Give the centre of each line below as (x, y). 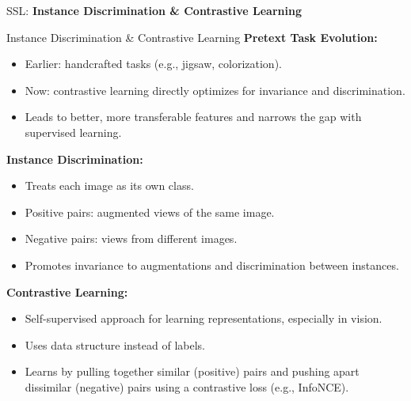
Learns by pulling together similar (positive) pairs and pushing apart (192, 371)
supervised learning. (73, 132)
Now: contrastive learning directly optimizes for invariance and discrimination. (215, 90)
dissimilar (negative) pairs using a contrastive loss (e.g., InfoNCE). (187, 386)
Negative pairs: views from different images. (131, 238)
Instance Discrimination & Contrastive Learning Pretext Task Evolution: (192, 37)
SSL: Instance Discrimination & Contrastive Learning (154, 10)
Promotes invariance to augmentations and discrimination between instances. (212, 265)
